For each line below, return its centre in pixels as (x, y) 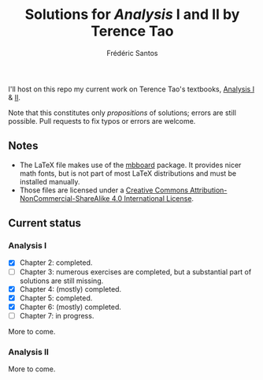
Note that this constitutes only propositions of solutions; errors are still (122, 113)
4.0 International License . (153, 198)
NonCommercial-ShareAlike (65, 198)
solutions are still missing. (61, 281)
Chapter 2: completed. (56, 263)
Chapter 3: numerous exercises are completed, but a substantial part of (135, 272)
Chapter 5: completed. (56, 298)
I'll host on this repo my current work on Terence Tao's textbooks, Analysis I (131, 89)
